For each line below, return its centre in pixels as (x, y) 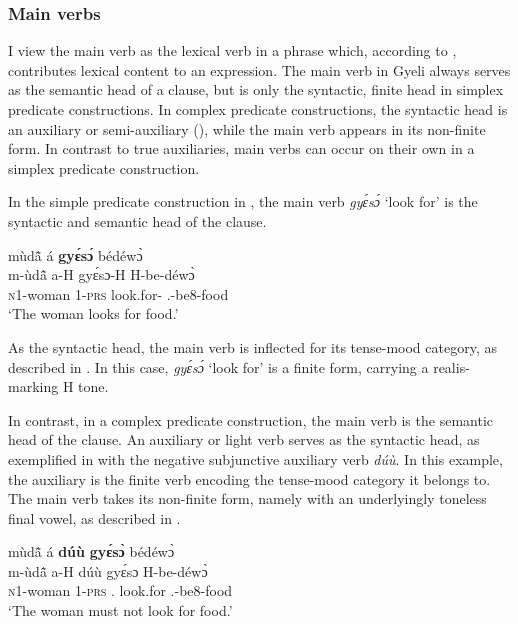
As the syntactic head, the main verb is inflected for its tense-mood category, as (252, 346)
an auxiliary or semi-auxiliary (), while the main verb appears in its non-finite (247, 128)
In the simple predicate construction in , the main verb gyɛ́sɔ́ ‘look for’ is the (243, 201)
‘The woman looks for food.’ (93, 313)
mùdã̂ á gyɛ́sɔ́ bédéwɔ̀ (75, 254)
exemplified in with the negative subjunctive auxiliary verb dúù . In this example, (255, 458)
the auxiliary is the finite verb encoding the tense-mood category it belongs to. (249, 478)
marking (33, 386)
